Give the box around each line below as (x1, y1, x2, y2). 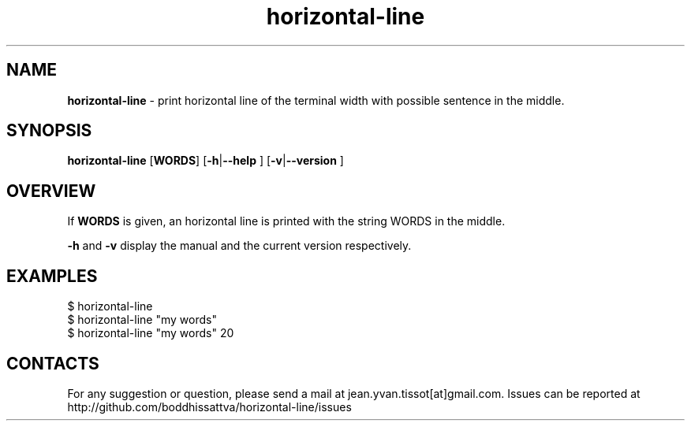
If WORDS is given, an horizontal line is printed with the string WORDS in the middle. (67, 214, 506, 228)
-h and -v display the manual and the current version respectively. (67, 239, 412, 253)
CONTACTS (6, 353, 99, 373)
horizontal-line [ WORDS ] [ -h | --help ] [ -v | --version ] (67, 154, 344, 168)
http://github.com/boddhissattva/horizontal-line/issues (67, 399, 352, 414)
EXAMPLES (6, 265, 98, 286)
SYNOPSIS (6, 121, 92, 141)
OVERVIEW (6, 180, 96, 201)
